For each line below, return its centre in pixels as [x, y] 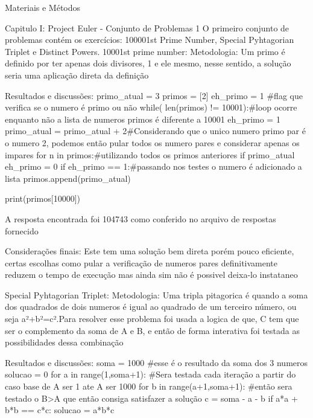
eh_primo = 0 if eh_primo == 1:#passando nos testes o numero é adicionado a [153, 166]
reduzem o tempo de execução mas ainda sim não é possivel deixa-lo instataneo [151, 275]
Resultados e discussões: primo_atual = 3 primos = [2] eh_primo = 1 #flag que [154, 95]
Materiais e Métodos [43, 7]
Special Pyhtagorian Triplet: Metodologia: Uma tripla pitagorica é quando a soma [156, 294]
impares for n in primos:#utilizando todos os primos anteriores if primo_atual [150, 154]
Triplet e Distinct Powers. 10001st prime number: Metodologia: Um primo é [145, 51]
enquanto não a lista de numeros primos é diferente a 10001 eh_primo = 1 [143, 119]
